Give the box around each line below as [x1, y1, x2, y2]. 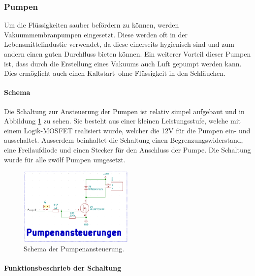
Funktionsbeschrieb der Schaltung [4, 263, 122, 273]
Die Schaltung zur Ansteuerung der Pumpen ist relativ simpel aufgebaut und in [4, 106, 245, 116]
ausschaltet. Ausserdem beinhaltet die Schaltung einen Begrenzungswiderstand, [4, 135, 243, 145]
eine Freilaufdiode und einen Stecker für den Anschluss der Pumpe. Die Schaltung [4, 144, 251, 154]
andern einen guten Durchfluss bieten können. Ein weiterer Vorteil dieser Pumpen [4, 49, 251, 59]
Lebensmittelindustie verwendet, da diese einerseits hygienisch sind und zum [4, 39, 234, 49]
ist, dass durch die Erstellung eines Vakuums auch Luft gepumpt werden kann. [4, 58, 242, 68]
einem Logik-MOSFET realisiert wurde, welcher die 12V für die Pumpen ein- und [4, 125, 251, 135]
